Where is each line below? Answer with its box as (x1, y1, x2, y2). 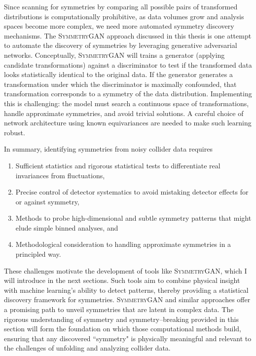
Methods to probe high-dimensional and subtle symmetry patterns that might (15, 213, 252, 223)
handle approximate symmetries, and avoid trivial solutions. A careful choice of (4, 108, 244, 118)
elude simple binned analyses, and (15, 222, 118, 233)
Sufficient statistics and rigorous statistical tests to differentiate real (15, 160, 220, 170)
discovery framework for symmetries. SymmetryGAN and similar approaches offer (4, 294, 251, 305)
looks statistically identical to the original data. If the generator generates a (4, 69, 233, 79)
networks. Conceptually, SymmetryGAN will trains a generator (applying (4, 49, 225, 60)
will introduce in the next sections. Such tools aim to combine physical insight (4, 275, 240, 285)
